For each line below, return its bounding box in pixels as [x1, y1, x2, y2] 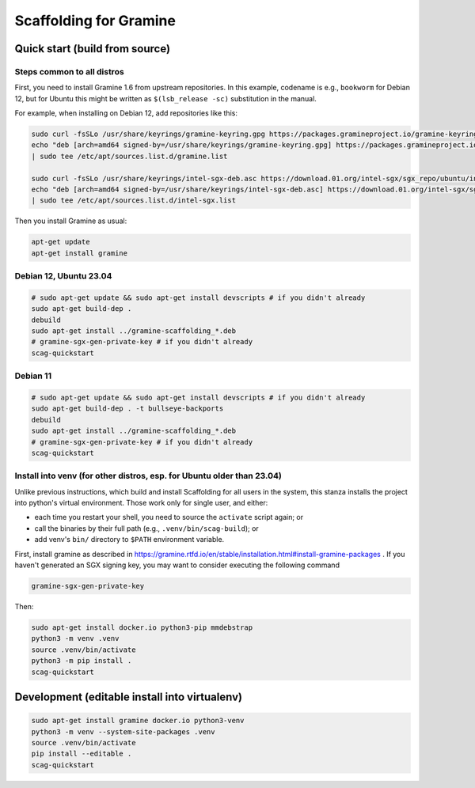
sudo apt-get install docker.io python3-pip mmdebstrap [31, 623, 253, 632]
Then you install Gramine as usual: [14, 216, 127, 225]
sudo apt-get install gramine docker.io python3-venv [31, 716, 245, 725]
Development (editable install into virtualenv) [14, 690, 243, 703]
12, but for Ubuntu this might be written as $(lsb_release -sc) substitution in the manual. [14, 93, 317, 103]
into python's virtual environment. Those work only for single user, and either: [14, 498, 268, 508]
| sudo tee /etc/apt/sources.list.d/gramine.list [31, 151, 228, 161]
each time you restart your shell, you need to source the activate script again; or [34, 513, 304, 522]
